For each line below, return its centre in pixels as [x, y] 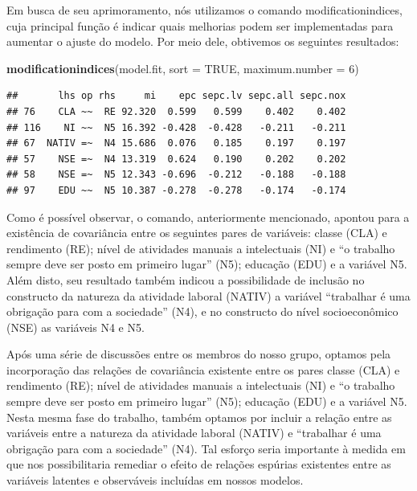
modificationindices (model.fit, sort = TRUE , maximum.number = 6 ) [183, 68]
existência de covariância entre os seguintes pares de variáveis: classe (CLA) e [197, 233]
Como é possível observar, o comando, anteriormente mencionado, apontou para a [208, 217]
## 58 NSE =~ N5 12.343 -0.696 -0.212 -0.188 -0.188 [176, 175]
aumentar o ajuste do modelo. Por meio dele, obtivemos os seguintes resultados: [203, 41]
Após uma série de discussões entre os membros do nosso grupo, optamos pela [199, 354]
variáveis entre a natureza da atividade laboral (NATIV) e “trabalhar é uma [194, 433]
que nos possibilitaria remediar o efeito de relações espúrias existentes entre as [199, 464]
